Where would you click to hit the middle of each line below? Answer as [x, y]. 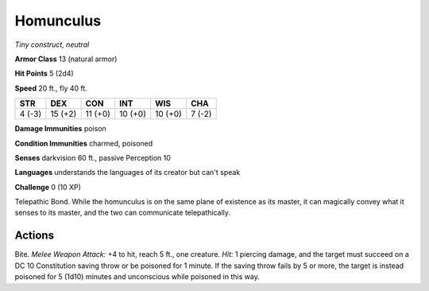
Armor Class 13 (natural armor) [66, 59]
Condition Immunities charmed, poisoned [84, 143]
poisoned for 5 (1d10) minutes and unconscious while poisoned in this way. [137, 277]
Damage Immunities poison [60, 129]
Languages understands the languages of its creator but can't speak [128, 173]
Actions [35, 236]
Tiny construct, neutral [52, 45]
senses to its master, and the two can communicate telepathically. [122, 213]
